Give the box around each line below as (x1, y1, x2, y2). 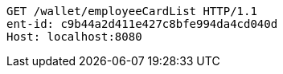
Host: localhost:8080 (6, 30, 142, 43)
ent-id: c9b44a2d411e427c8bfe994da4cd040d (6, 18, 278, 30)
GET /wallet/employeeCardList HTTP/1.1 (6, 5, 257, 18)
